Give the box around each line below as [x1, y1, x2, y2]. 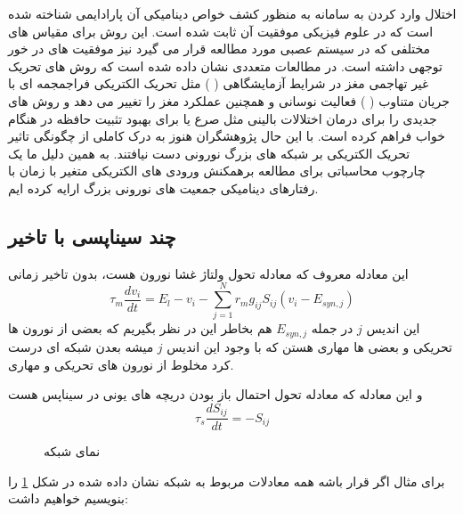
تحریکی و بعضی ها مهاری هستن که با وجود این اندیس [167, 337, 452, 355]
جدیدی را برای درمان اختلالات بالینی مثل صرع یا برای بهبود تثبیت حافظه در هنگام [8, 109, 437, 127]
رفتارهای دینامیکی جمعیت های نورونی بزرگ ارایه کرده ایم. [8, 178, 319, 197]
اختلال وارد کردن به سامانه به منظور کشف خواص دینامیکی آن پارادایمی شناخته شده [8, 4, 457, 22]
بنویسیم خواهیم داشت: [8, 489, 128, 508]
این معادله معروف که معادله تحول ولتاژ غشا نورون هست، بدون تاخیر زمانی [8, 264, 409, 282]
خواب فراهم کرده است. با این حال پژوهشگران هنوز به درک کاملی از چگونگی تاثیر [8, 126, 445, 145]
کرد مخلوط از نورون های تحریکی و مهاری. [8, 355, 234, 373]
